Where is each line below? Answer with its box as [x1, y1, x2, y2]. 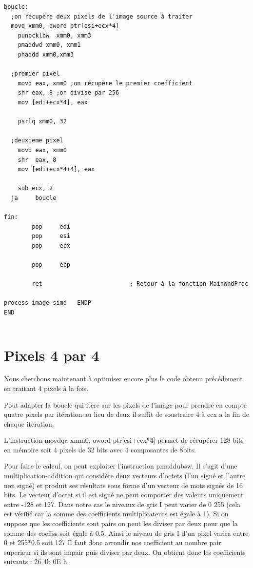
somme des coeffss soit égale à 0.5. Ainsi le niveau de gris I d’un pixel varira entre [4, 528, 249, 538]
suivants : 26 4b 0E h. [4, 556, 69, 567]
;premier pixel [11, 70, 60, 78]
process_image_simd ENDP [4, 299, 91, 307]
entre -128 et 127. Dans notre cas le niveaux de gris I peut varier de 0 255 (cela [4, 499, 241, 509]
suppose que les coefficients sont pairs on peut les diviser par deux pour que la [4, 518, 238, 529]
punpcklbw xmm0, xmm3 [18, 32, 91, 39]
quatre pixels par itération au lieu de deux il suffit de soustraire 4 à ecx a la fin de [4, 409, 249, 419]
